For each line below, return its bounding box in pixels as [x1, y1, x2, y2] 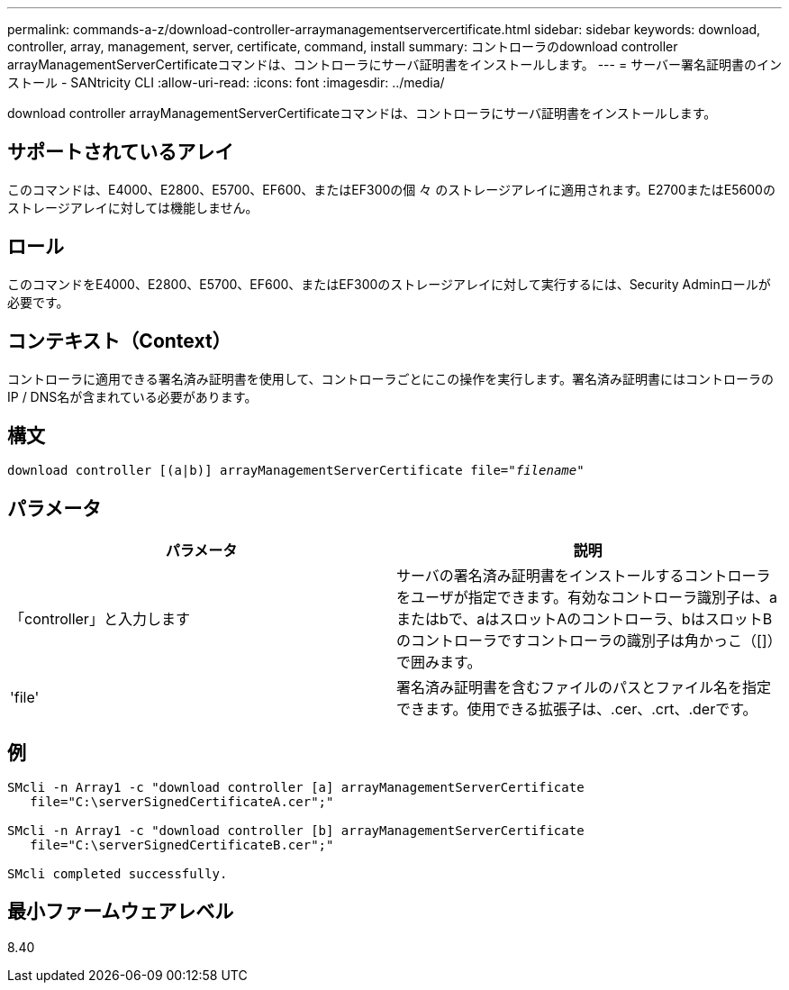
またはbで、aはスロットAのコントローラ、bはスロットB [396, 610, 773, 629]
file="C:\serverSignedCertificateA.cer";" [30, 795, 334, 810]
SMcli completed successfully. [7, 867, 228, 882]
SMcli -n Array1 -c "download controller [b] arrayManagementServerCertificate [7, 823, 585, 839]
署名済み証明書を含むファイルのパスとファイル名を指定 [396, 678, 772, 697]
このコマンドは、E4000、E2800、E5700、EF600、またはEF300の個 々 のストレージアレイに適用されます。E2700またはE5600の [7, 181, 775, 197]
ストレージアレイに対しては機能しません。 [7, 199, 258, 215]
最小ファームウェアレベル [7, 900, 234, 923]
